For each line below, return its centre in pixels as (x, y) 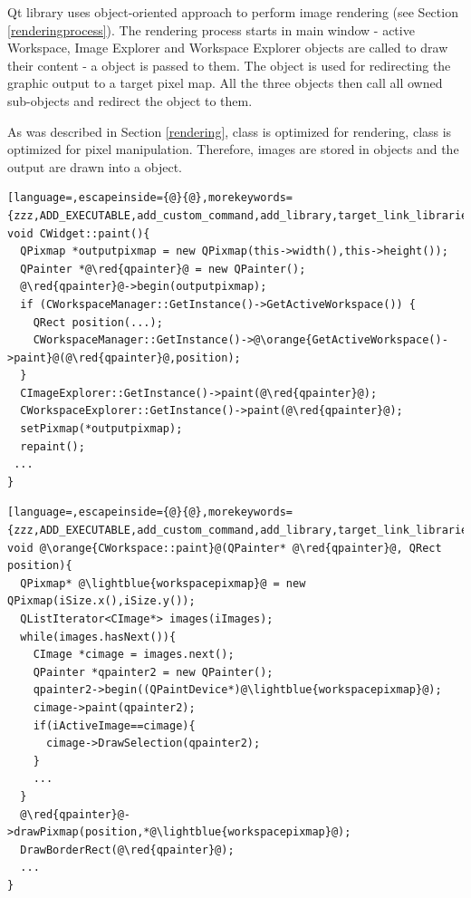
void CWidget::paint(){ (79, 233)
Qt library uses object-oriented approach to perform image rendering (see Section (233, 12)
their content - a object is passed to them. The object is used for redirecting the (229, 65)
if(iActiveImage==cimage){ (114, 725)
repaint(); (53, 446)
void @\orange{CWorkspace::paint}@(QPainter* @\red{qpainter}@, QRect (225, 548)
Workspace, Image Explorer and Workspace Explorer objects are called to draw (228, 48)
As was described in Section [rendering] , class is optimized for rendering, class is (230, 131)
